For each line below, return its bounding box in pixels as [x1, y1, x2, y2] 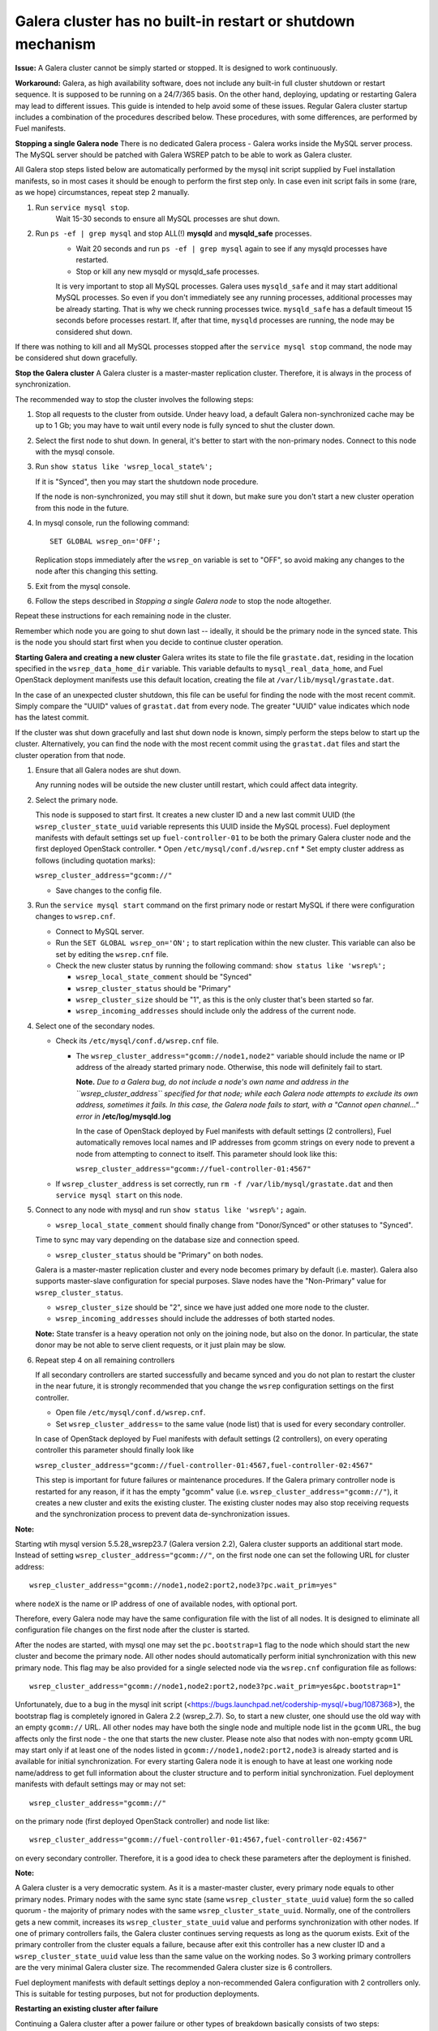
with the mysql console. [35, 447, 115, 457]
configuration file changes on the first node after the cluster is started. [15, 1625, 251, 1635]
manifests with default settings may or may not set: [15, 1779, 187, 1789]
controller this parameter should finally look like [35, 1445, 195, 1455]
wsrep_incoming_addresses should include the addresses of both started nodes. [55, 1314, 336, 1323]
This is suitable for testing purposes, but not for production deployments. [15, 1989, 260, 1999]
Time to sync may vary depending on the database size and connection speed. [35, 1235, 300, 1245]
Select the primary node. [35, 795, 118, 804]
